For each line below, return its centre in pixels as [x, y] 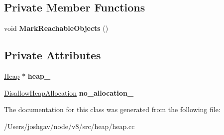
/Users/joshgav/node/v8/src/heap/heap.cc [69, 126]
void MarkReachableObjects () [56, 28]
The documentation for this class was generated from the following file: [112, 109]
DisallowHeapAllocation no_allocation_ [69, 92]
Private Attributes [53, 55]
